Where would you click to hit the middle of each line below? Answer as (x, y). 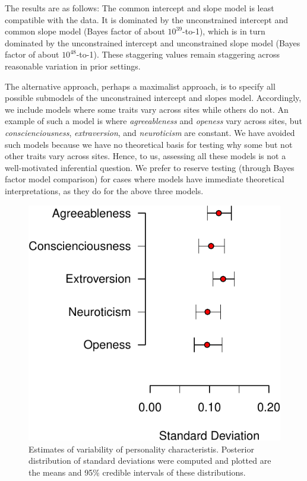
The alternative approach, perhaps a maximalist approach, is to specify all (140, 86)
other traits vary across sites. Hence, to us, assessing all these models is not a (145, 156)
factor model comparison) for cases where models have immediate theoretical (145, 179)
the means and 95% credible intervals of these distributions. (137, 472)
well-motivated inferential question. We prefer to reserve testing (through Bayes (150, 167)
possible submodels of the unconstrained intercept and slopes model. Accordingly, (153, 98)
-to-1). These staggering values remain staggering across (178, 54)
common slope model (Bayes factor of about (85, 31)
